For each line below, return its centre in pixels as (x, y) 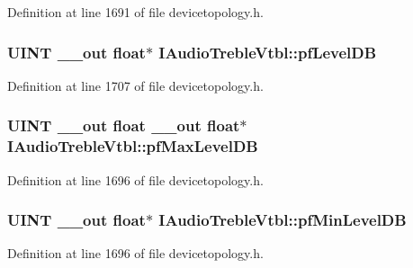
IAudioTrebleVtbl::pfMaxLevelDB (133, 146)
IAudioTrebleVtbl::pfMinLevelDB (283, 220)
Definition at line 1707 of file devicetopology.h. (135, 85)
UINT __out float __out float (124, 125)
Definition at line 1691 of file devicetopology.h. (135, 12)
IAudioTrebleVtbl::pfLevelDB (268, 52)
